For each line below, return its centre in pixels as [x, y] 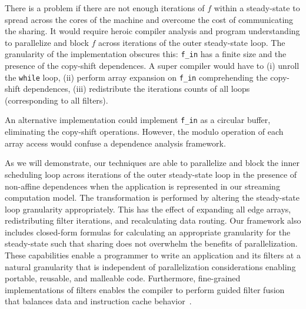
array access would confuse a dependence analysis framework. [115, 143]
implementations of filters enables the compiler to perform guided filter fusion [145, 289]
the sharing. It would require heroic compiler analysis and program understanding [152, 31]
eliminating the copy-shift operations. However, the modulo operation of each [144, 132]
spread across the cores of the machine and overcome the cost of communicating [149, 19]
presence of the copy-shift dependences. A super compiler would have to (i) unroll [152, 66]
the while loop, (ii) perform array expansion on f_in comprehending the [136, 77]
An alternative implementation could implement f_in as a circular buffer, [138, 120]
